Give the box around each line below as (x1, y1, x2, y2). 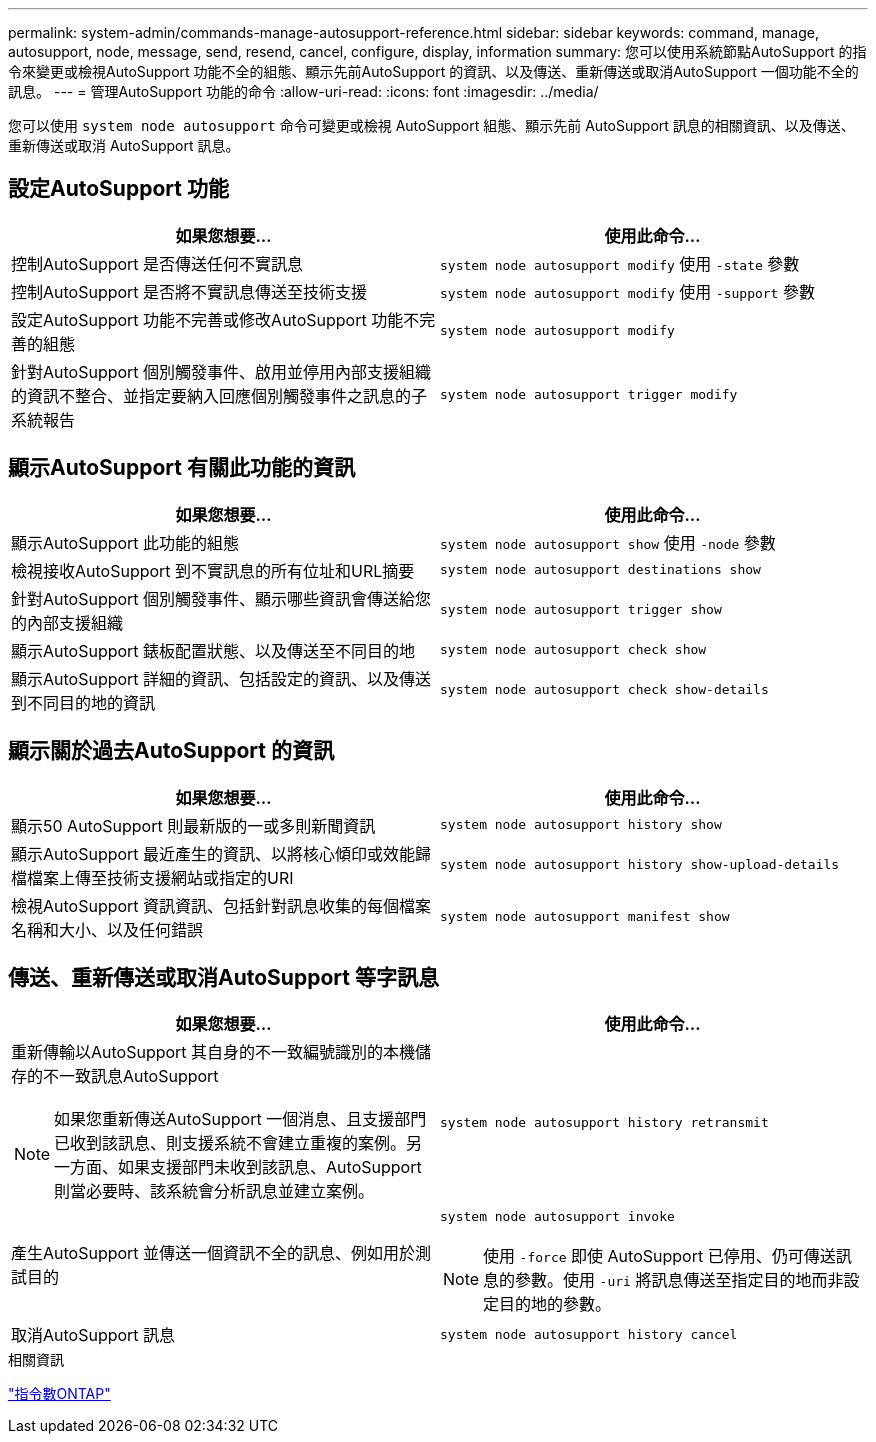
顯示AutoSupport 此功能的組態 (11, 532, 240, 553)
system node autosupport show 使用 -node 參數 (440, 532, 776, 553)
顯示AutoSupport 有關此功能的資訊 (8, 455, 355, 481)
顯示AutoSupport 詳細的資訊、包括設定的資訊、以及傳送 (11, 668, 432, 689)
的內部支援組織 (11, 612, 124, 633)
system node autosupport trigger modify (440, 387, 738, 403)
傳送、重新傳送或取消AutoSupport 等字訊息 (8, 964, 439, 990)
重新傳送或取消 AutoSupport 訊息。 (8, 137, 240, 154)
